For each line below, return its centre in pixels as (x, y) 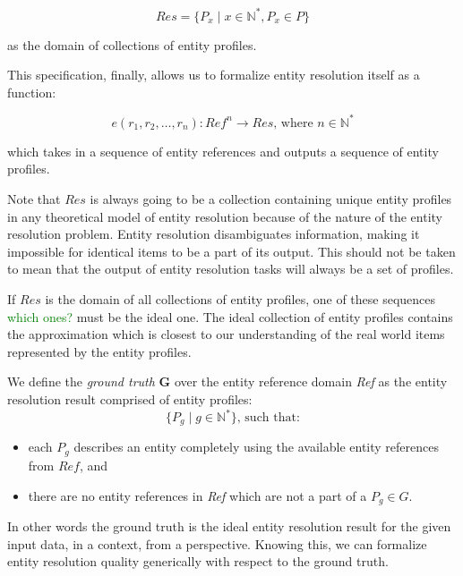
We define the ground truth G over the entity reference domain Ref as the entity (227, 381)
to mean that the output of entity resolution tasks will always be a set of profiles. (231, 269)
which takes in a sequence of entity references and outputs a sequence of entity (223, 151)
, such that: (268, 418)
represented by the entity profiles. (99, 351)
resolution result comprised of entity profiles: (130, 398)
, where (293, 123)
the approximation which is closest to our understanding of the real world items (226, 334)
